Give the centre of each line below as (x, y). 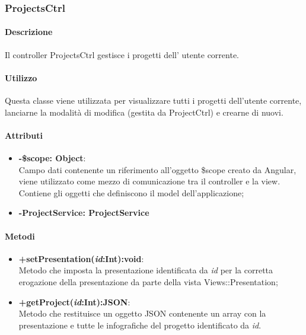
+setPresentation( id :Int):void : (81, 258)
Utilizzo (21, 77)
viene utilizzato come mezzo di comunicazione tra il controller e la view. (149, 181)
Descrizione (29, 32)
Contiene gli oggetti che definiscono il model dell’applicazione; (131, 192)
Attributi (24, 135)
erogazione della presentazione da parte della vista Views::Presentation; (148, 281)
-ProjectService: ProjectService (84, 213)
